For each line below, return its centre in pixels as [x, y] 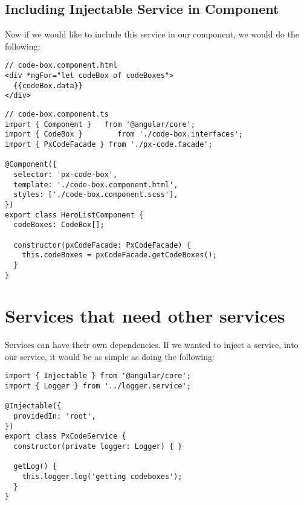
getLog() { [35, 467]
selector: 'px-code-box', [66, 174]
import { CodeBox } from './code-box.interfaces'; [124, 134]
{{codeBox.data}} [48, 85]
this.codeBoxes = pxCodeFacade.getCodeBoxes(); [119, 255]
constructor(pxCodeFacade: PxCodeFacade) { [102, 245]
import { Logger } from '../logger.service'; [98, 386]
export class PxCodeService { [66, 436]
